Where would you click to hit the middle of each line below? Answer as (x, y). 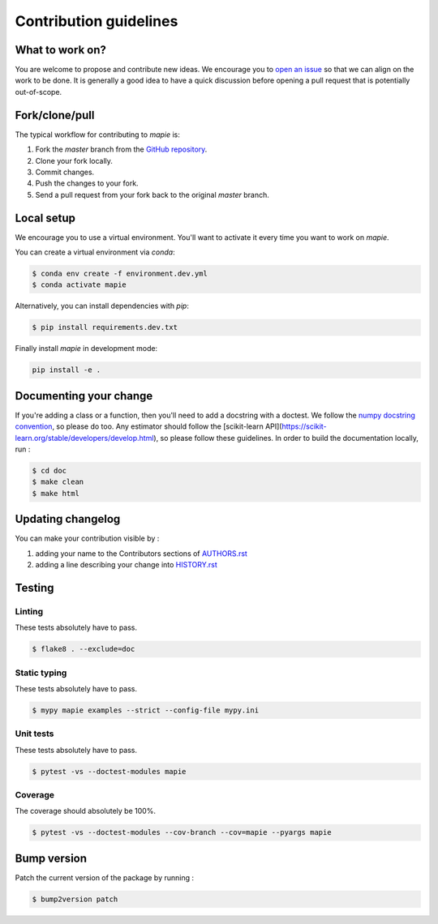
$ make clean (58, 482)
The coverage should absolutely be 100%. (85, 811)
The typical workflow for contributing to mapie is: (97, 135)
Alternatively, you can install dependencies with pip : (102, 306)
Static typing (41, 673)
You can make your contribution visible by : (87, 538)
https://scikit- (304, 426)
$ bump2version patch (75, 899)
